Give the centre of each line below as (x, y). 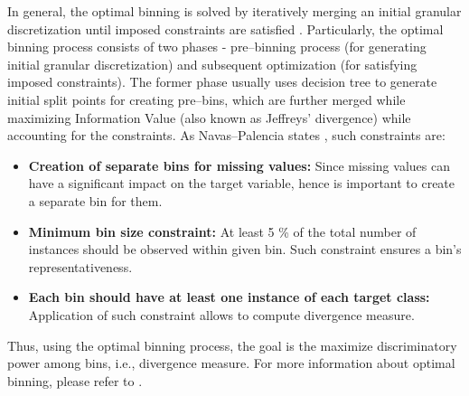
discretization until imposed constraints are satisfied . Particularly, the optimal (225, 28)
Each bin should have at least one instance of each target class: (229, 297)
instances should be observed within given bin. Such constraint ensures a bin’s (245, 249)
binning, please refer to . (75, 380)
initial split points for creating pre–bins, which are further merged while (206, 99)
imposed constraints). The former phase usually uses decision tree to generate (222, 82)
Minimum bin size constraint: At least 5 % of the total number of (222, 231)
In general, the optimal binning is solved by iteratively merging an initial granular (234, 11)
